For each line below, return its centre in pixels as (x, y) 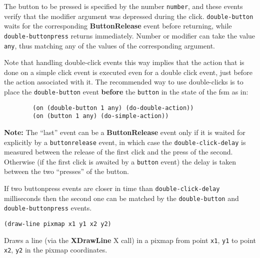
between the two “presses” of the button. (66, 171)
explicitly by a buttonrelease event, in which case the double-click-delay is (125, 142)
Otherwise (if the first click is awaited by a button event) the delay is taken (120, 161)
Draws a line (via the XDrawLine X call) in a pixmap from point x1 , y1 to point (130, 240)
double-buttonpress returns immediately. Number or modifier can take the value (130, 35)
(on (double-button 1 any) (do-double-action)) (113, 108)
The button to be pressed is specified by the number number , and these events (123, 6)
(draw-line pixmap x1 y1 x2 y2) (58, 224)
